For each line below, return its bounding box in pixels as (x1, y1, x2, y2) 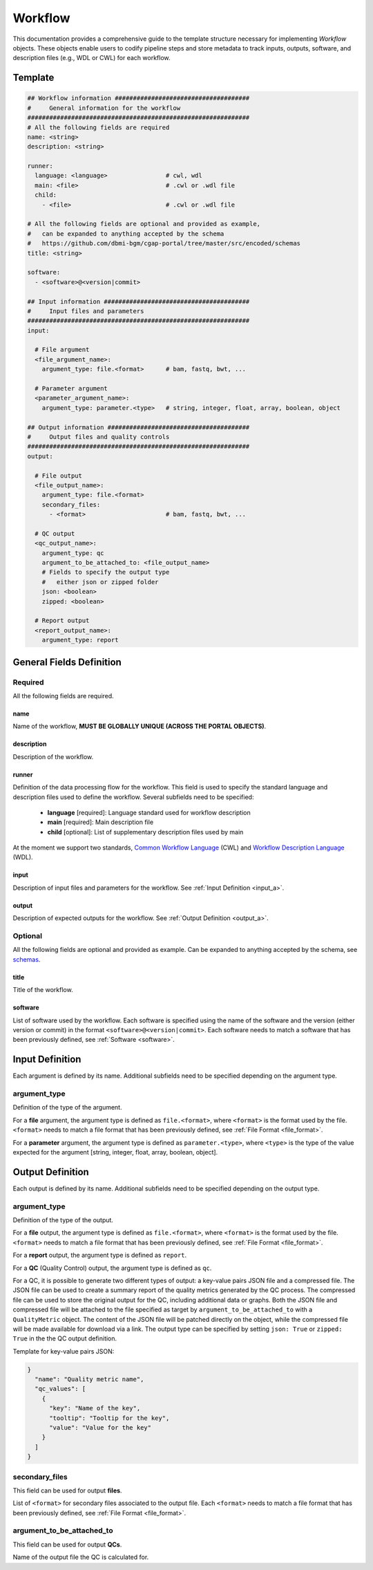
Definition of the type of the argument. (12, 1103, 122, 1112)
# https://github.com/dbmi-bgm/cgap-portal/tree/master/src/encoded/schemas (27, 239, 300, 247)
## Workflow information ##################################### (27, 94, 250, 102)
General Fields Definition (12, 656, 122, 668)
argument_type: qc (41, 549, 104, 557)
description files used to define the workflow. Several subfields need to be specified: (12, 792, 254, 801)
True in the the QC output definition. (12, 1334, 117, 1343)
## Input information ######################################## (27, 297, 250, 306)
